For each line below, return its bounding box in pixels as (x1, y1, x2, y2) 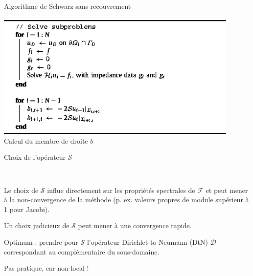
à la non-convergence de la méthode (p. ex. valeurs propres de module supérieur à (4, 194, 249, 205)
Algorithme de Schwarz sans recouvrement (4, 1, 131, 11)
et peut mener (206, 185, 248, 195)
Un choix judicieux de (4, 220, 69, 231)
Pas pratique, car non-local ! (4, 263, 89, 273)
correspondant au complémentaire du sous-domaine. (4, 246, 160, 256)
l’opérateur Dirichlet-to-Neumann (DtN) (87, 236, 208, 247)
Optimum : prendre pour (4, 236, 78, 247)
